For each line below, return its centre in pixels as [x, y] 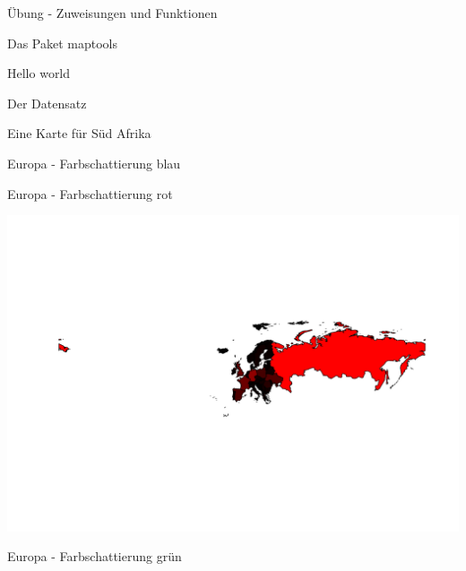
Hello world [39, 73]
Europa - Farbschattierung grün [95, 556]
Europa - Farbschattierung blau [94, 163]
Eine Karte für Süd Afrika [79, 133]
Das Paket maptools [63, 43]
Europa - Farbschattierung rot [90, 193]
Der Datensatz [47, 103]
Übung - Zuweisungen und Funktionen [112, 13]
